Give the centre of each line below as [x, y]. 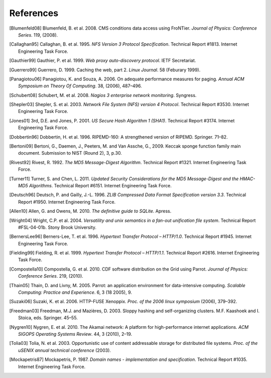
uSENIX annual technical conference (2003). [65, 350]
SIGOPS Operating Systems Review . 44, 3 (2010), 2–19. [75, 334]
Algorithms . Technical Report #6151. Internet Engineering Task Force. [100, 185]
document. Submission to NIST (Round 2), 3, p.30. [70, 153]
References [34, 13]
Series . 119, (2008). [38, 35]
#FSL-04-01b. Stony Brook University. [57, 227]
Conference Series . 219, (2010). [51, 276]
